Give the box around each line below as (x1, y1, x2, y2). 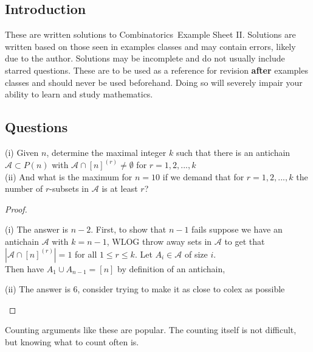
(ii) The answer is (5, 283, 71, 295)
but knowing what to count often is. (5, 335, 139, 348)
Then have (5, 262, 44, 275)
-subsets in (49, 182, 89, 195)
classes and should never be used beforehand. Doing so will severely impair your (5, 76, 303, 88)
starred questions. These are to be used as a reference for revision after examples (5, 63, 308, 76)
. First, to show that (91, 223, 167, 236)
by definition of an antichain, (117, 262, 225, 275)
